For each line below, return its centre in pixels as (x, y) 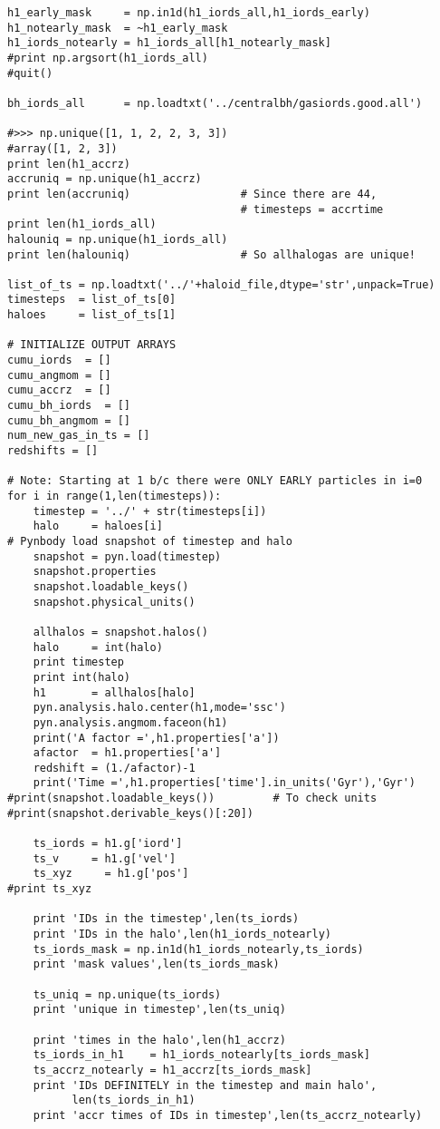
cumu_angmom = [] (59, 375)
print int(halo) (82, 677)
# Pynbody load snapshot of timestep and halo (150, 541)
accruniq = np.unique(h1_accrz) (105, 179)
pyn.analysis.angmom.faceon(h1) (130, 722)
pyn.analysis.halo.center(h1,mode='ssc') (159, 708)
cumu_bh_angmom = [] (69, 420)
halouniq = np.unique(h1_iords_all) (118, 239)
